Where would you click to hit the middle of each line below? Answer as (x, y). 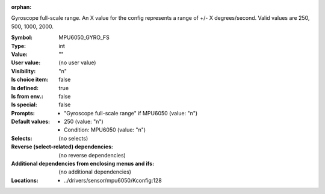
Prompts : (23, 113)
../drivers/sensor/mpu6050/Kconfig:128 (113, 180)
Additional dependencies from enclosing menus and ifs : (83, 164)
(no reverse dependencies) (92, 155)
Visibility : (23, 71)
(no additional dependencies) (95, 172)
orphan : (21, 7)
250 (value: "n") (84, 122)
